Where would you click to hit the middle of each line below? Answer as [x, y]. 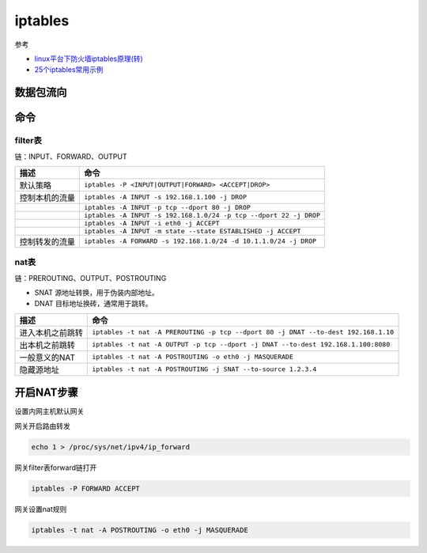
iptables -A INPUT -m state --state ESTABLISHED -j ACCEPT [193, 231]
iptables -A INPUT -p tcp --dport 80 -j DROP [167, 207]
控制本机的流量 [47, 198]
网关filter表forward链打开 [56, 468]
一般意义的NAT [47, 358]
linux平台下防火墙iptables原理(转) [89, 59]
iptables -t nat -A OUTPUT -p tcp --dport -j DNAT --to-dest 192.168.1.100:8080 [241, 345]
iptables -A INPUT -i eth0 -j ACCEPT [152, 223]
